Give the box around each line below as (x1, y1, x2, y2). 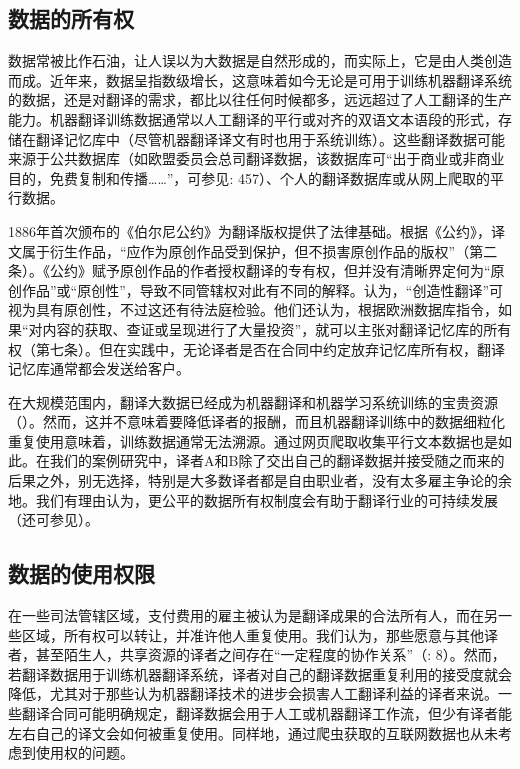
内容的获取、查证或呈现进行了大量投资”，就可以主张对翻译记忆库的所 (42, 318, 498, 339)
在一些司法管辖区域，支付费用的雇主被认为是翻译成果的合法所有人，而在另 (8, 605, 498, 626)
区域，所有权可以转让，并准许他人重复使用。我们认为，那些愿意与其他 (21, 624, 484, 645)
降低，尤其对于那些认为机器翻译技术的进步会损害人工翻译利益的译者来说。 (8, 683, 498, 704)
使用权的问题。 (35, 742, 134, 763)
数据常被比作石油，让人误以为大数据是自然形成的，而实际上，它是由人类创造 (8, 50, 512, 71)
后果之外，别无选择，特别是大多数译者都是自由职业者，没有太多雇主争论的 (8, 470, 498, 491)
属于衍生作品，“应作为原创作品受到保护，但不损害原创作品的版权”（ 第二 (21, 240, 498, 261)
